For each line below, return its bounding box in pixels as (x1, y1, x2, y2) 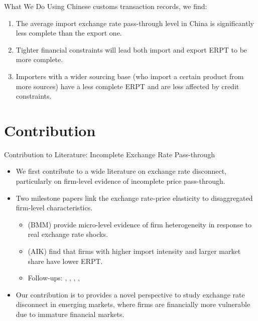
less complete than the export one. (16, 28, 122, 38)
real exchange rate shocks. (28, 229, 108, 239)
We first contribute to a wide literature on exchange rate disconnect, (16, 166, 226, 176)
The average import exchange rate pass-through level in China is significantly (16, 18, 254, 28)
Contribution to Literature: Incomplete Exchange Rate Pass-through (4, 149, 215, 159)
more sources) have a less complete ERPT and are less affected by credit (16, 81, 239, 91)
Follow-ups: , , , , (28, 272, 80, 283)
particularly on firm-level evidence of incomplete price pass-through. (16, 176, 225, 186)
